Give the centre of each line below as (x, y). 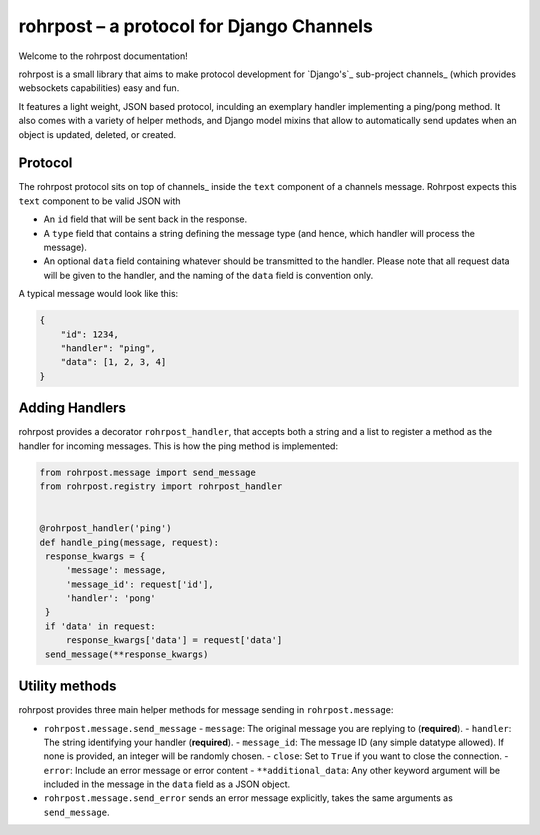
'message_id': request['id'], (139, 584)
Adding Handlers (72, 408)
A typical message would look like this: (98, 294)
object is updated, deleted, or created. (97, 134)
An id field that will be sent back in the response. (145, 219)
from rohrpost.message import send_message (148, 472)
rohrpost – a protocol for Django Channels (196, 26)
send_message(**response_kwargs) (127, 654)
